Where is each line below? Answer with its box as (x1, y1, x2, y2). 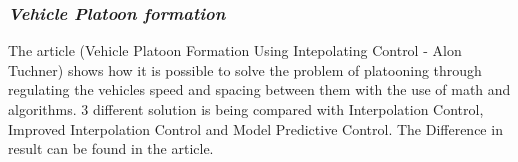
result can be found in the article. (8, 138, 214, 159)
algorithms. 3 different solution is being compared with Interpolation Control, (8, 99, 484, 119)
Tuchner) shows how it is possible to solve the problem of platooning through (8, 59, 482, 80)
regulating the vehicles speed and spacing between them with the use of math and (8, 79, 511, 100)
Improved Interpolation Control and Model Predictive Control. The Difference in (8, 118, 503, 139)
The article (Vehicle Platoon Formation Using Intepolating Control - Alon (8, 40, 462, 61)
